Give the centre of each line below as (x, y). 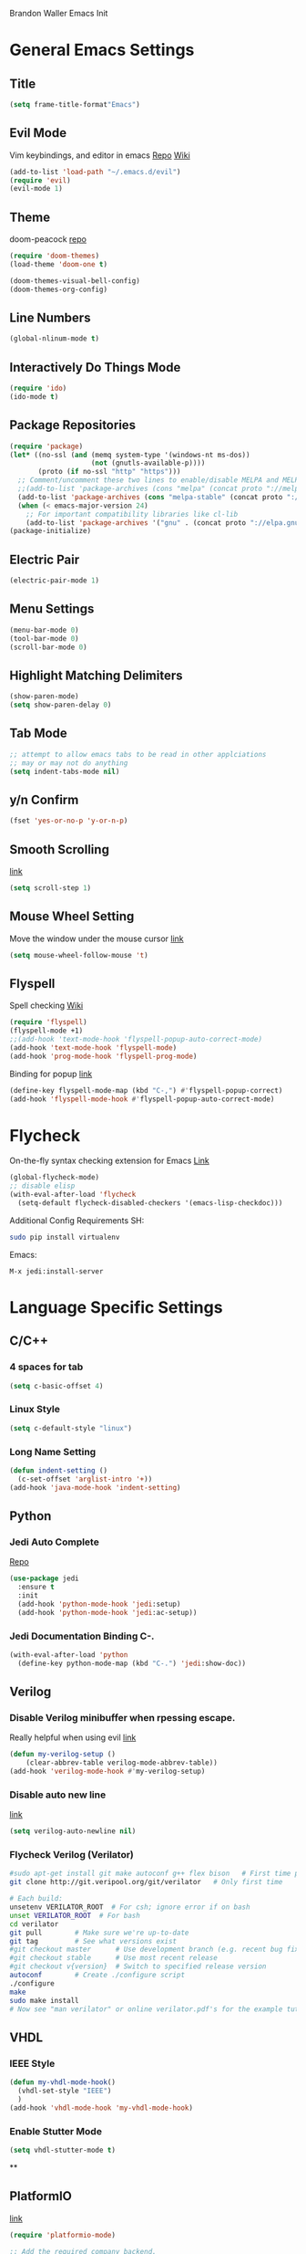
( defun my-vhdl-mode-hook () (63, 2082)
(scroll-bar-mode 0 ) (49, 647)
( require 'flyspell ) (49, 1022)
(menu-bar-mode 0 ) (44, 630)
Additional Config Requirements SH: (77, 1220)
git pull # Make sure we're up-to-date (99, 1933)
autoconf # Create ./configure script (97, 1976)
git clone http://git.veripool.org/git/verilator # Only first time (146, 1882)
